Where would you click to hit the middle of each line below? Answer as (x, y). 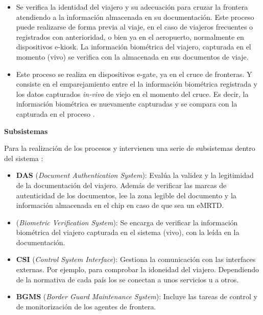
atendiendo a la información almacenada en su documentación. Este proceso (135, 17)
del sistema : (24, 158)
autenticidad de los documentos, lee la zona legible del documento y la (126, 195)
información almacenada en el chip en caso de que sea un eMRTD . (120, 205)
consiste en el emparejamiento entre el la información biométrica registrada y (137, 84)
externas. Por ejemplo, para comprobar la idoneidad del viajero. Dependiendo (137, 269)
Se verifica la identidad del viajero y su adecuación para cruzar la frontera (132, 7)
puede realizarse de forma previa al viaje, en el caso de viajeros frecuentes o (135, 27)
